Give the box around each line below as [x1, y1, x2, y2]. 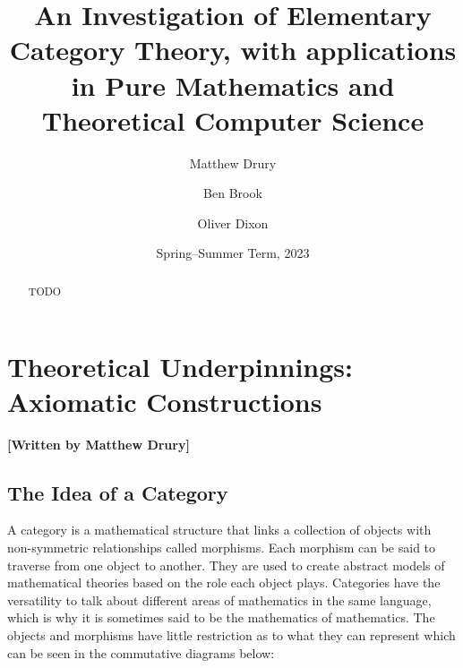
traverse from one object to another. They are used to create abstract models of [7, 555, 445, 574]
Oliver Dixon [197, 213, 269, 232]
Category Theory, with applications [9, 31, 457, 68]
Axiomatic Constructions [7, 382, 322, 419]
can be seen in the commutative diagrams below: [7, 643, 275, 662]
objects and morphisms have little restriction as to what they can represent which [7, 626, 456, 644]
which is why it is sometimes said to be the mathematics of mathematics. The [7, 608, 435, 627]
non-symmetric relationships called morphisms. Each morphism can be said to [7, 538, 436, 557]
